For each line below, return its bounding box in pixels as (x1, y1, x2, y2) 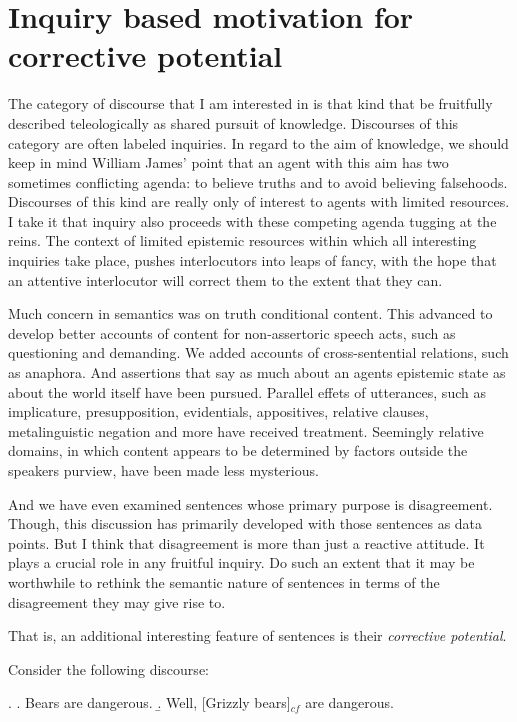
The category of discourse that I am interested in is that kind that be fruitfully (8, 93, 493, 114)
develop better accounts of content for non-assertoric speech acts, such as (8, 322, 456, 343)
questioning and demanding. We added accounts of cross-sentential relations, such (8, 342, 509, 363)
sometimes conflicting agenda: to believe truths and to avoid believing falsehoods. (8, 171, 508, 192)
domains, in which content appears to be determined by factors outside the (8, 440, 468, 461)
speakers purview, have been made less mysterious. (8, 460, 319, 480)
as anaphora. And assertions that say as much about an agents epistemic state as (8, 362, 506, 383)
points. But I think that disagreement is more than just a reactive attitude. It (8, 532, 485, 553)
